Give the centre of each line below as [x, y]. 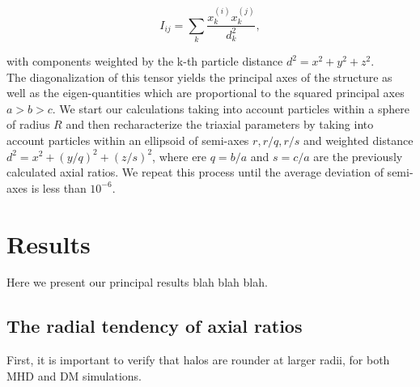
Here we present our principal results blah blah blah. [137, 282]
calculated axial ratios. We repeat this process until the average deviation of [195, 172]
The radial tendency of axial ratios [155, 326]
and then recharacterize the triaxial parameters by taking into [220, 124]
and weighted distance [358, 140]
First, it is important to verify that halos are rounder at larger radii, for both [198, 360]
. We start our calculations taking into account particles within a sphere [231, 108]
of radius [28, 124]
